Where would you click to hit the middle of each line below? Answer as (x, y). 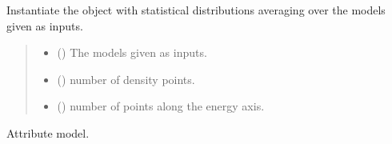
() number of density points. (126, 79)
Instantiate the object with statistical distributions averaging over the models (196, 10)
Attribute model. (48, 132)
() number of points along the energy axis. (161, 106)
